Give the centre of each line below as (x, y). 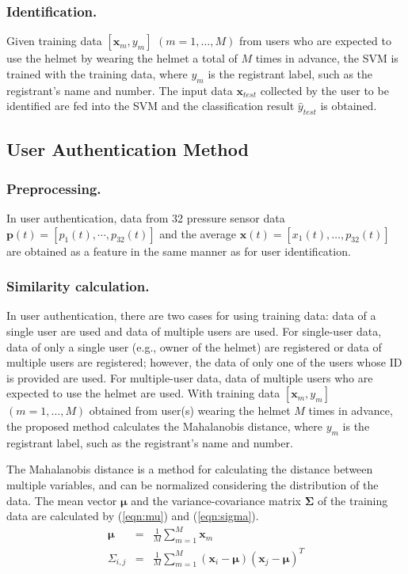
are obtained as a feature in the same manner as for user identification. (179, 251)
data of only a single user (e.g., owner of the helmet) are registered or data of (194, 346)
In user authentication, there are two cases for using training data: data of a (191, 316)
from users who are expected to (315, 41)
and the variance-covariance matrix (216, 500)
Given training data (54, 41)
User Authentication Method (128, 149)
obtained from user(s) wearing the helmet (190, 411)
